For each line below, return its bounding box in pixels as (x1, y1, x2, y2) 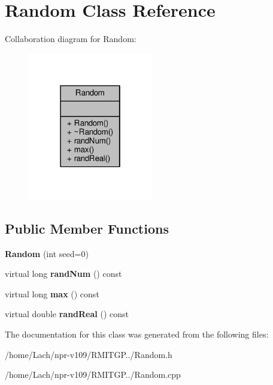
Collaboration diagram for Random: (5, 32, 136, 45)
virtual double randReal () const (5, 308, 129, 320)
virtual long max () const (5, 287, 99, 300)
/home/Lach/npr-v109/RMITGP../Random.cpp (5, 368, 181, 381)
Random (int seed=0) (5, 247, 89, 259)
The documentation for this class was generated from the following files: (5, 327, 269, 340)
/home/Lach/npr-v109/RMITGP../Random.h (5, 348, 172, 360)
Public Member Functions (5, 219, 169, 237)
